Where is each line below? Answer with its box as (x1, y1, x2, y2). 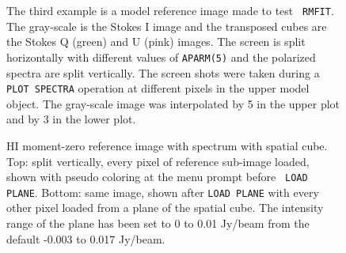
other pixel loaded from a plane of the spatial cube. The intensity (6, 199, 324, 216)
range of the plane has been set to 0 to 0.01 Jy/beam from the (6, 215, 310, 232)
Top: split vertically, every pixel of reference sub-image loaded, (6, 153, 310, 169)
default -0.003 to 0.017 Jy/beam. (6, 230, 165, 247)
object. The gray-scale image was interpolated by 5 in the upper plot (6, 95, 340, 111)
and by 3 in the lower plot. (6, 111, 136, 127)
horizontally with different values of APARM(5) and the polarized (6, 48, 316, 65)
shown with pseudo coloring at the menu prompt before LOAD (6, 168, 308, 185)
